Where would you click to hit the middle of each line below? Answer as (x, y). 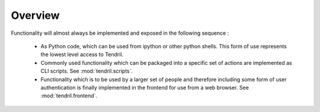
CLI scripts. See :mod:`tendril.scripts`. (87, 71)
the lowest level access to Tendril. (82, 55)
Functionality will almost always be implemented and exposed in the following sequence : (120, 33)
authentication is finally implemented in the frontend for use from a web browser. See (145, 87)
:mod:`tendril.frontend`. (69, 96)
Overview (35, 15)
